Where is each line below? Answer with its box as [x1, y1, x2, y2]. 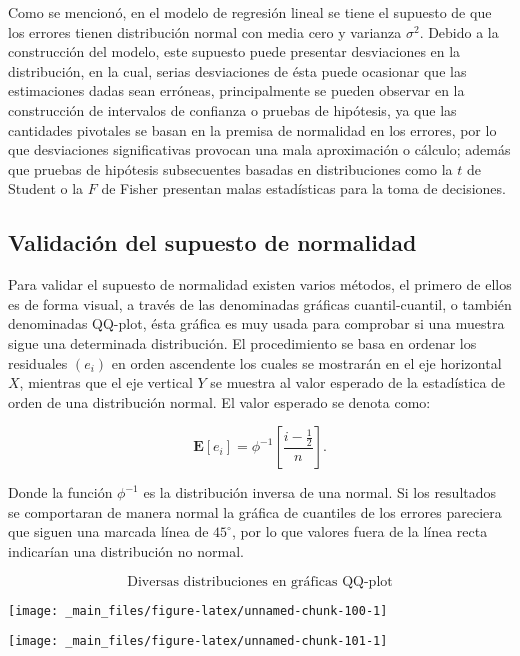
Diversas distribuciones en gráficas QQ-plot [127, 574, 393, 589]
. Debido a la [419, 21, 499, 42]
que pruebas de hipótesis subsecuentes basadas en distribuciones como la [8, 158, 453, 179]
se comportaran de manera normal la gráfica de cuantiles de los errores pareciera [8, 501, 502, 522]
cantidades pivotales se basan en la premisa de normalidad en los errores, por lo [8, 119, 497, 140]
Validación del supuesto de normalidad [8, 227, 417, 258]
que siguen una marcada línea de [8, 521, 209, 542]
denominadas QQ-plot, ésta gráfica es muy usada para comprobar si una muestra [8, 313, 505, 334]
